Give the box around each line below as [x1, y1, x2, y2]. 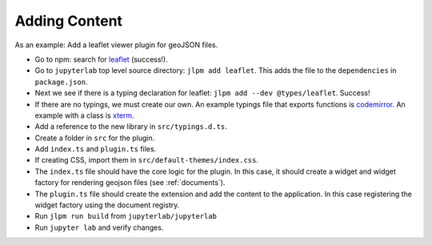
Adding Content [14, 12, 123, 30]
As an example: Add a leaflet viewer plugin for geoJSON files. [14, 40, 218, 50]
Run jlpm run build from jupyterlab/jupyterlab [34, 211, 218, 221]
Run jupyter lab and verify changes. [34, 223, 164, 232]
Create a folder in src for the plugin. [34, 133, 155, 143]
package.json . [34, 77, 88, 86]
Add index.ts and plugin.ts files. [34, 144, 157, 154]
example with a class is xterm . [34, 110, 135, 120]
